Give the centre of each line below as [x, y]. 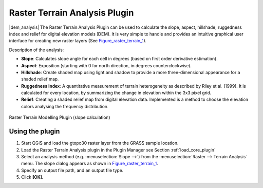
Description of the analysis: [37, 50]
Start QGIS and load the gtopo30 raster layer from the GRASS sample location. [100, 143]
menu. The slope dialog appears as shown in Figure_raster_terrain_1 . [90, 164]
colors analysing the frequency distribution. [65, 106]
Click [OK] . [32, 177]
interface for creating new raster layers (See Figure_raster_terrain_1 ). [78, 41]
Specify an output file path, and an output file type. [72, 170]
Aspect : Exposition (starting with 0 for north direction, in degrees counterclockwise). [106, 65]
